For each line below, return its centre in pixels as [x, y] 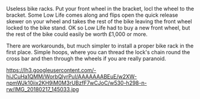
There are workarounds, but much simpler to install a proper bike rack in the [100, 46]
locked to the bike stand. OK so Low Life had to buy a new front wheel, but [98, 28]
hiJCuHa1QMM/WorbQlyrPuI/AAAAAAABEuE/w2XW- [72, 76]
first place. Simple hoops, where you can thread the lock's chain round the [98, 52]
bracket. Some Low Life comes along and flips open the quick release [92, 15]
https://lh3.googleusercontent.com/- [51, 70]
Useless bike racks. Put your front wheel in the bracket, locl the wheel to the [100, 9]
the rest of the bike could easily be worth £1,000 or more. [77, 34]
